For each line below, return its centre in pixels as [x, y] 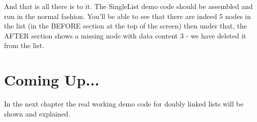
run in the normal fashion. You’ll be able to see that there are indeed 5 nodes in [127, 16]
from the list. [24, 45]
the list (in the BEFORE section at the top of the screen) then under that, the [125, 26]
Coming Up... [52, 80]
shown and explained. [37, 113]
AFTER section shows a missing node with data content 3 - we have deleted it [125, 35]
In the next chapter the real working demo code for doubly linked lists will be [124, 104]
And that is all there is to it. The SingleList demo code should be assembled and [128, 6]
